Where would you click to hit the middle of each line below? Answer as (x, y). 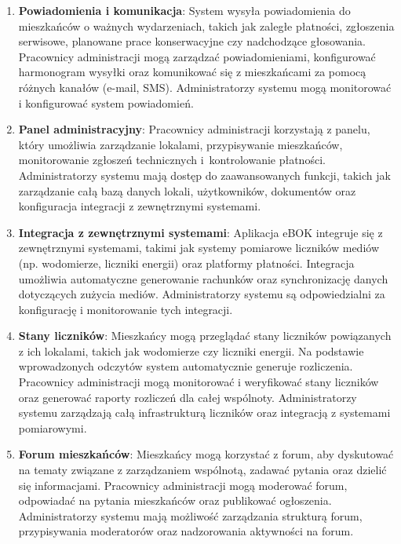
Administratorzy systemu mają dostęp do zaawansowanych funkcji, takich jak (204, 175)
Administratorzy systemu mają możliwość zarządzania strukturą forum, (190, 515)
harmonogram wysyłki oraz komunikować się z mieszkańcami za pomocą (192, 72)
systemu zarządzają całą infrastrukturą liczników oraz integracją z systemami (204, 413)
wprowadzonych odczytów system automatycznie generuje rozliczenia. (186, 366)
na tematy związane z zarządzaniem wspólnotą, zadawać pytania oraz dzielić (202, 470)
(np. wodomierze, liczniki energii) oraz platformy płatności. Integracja (186, 263)
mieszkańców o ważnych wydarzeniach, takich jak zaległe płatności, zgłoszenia (206, 26)
